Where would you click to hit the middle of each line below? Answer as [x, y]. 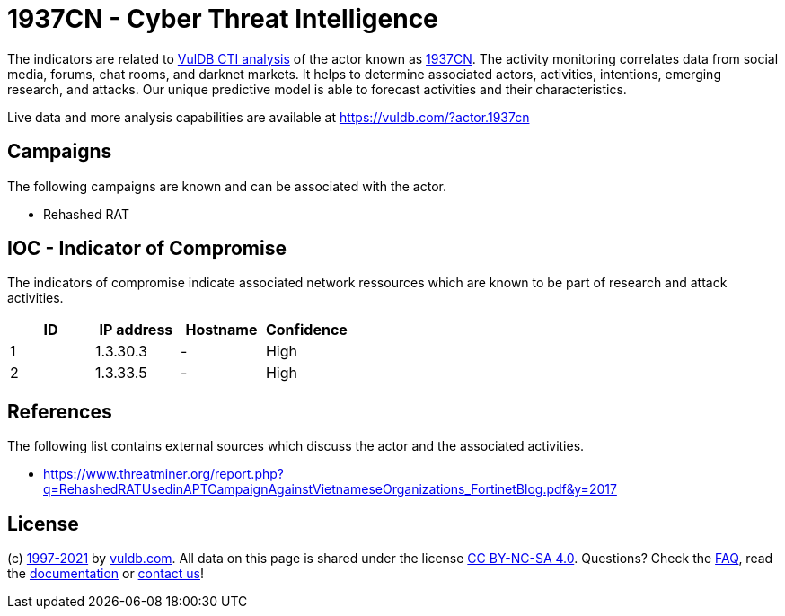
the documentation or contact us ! [106, 574]
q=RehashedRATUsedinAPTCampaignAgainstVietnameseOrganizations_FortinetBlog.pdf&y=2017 [330, 489]
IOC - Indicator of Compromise [147, 249]
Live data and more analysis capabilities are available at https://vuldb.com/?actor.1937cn [269, 117]
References [60, 411]
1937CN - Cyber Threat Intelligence [223, 19]
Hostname [221, 330]
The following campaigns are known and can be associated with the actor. [227, 186]
